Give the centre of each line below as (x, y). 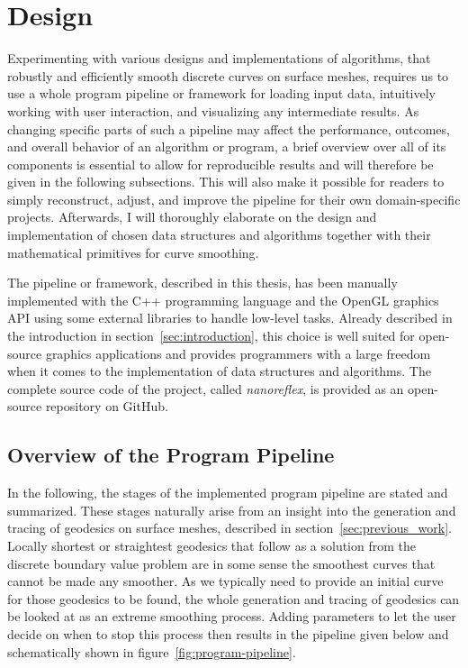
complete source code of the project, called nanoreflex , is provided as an (206, 388)
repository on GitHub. (107, 406)
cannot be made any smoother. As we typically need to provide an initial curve (225, 581)
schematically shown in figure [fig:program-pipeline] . (152, 651)
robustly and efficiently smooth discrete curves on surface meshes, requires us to (228, 75)
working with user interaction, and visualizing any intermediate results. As (213, 110)
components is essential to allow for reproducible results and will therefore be (220, 164)
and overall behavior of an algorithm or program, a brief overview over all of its (227, 146)
